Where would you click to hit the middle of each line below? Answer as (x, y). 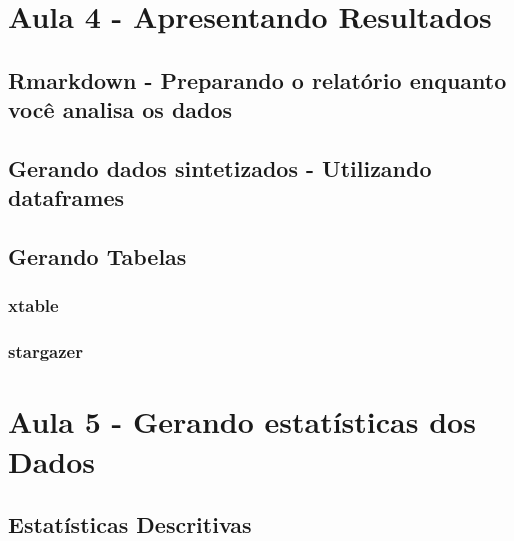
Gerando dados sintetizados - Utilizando (220, 167)
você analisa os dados (120, 109)
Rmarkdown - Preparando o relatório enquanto (257, 79)
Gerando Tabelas (97, 256)
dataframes (66, 197)
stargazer (45, 351)
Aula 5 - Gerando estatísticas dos (242, 421)
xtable (33, 305)
